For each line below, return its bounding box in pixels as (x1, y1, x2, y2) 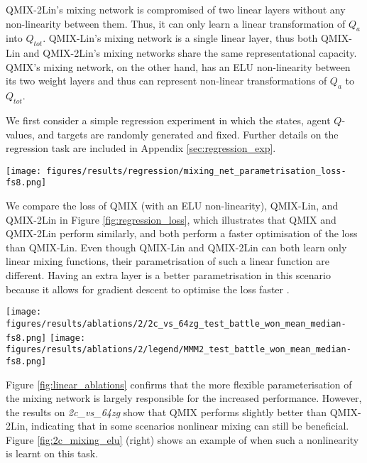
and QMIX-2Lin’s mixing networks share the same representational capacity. (23, 45, 357, 60)
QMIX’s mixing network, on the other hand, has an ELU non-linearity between (6, 59, 351, 74)
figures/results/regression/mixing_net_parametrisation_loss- (46, 165, 346, 176)
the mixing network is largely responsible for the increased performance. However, (6, 391, 362, 405)
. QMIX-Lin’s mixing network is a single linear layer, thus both (43, 31, 318, 45)
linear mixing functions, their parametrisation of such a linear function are (6, 254, 329, 268)
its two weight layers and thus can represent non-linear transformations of (6, 73, 327, 88)
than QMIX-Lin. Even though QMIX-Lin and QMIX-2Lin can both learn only (6, 239, 347, 254)
